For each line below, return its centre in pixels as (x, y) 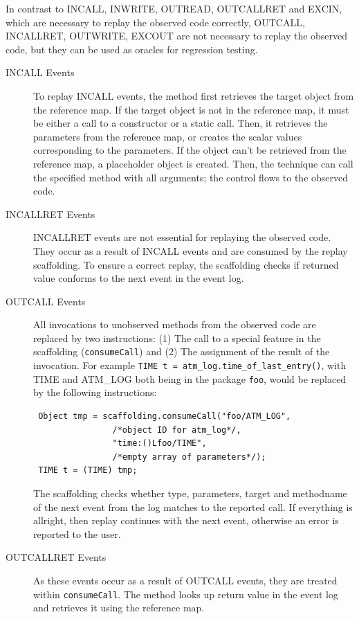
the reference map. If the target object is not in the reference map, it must (191, 109)
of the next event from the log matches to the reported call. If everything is (193, 506)
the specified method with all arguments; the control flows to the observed (191, 177)
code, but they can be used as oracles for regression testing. (132, 49)
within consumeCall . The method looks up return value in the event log (186, 594)
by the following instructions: (95, 392)
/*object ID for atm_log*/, (177, 430)
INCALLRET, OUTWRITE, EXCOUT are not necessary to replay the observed (177, 36)
